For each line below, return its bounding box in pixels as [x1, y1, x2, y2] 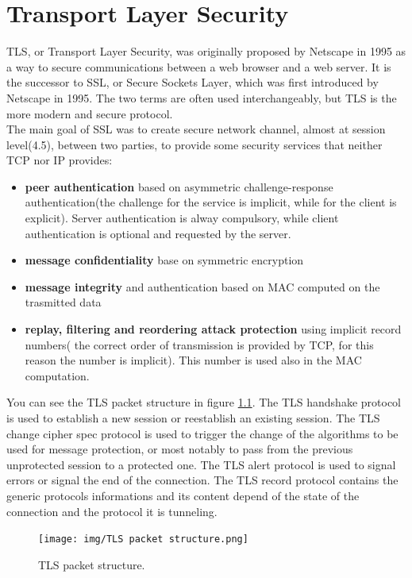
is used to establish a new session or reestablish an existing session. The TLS [6, 410, 380, 426]
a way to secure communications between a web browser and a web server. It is [6, 58, 391, 75]
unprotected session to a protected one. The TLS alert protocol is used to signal [6, 456, 396, 472]
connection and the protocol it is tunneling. [6, 503, 218, 519]
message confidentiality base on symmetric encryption [25, 252, 304, 268]
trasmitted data [25, 294, 102, 310]
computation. [25, 367, 90, 383]
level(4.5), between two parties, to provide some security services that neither [6, 136, 383, 152]
